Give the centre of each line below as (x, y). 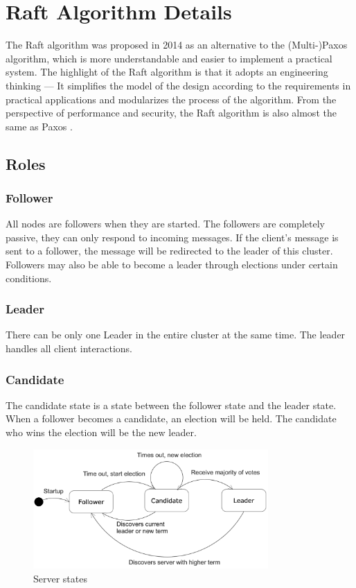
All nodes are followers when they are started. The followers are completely (165, 224)
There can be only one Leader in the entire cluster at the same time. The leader (176, 335)
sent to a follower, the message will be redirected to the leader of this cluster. (169, 251)
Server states (60, 578)
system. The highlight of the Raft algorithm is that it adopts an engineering (167, 72)
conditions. (29, 278)
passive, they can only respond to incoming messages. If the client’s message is (172, 237)
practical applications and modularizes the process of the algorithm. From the (171, 99)
